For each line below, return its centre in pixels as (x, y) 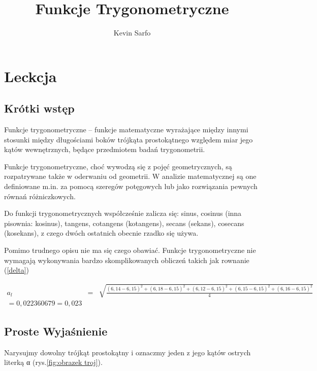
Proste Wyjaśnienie (56, 331)
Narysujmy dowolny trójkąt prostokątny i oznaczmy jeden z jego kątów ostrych (128, 352)
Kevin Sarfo (132, 33)
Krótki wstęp (39, 108)
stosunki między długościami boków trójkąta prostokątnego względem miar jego (129, 139)
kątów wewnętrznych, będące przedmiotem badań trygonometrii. (105, 149)
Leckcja (30, 76)
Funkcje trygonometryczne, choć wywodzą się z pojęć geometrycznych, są (118, 166)
